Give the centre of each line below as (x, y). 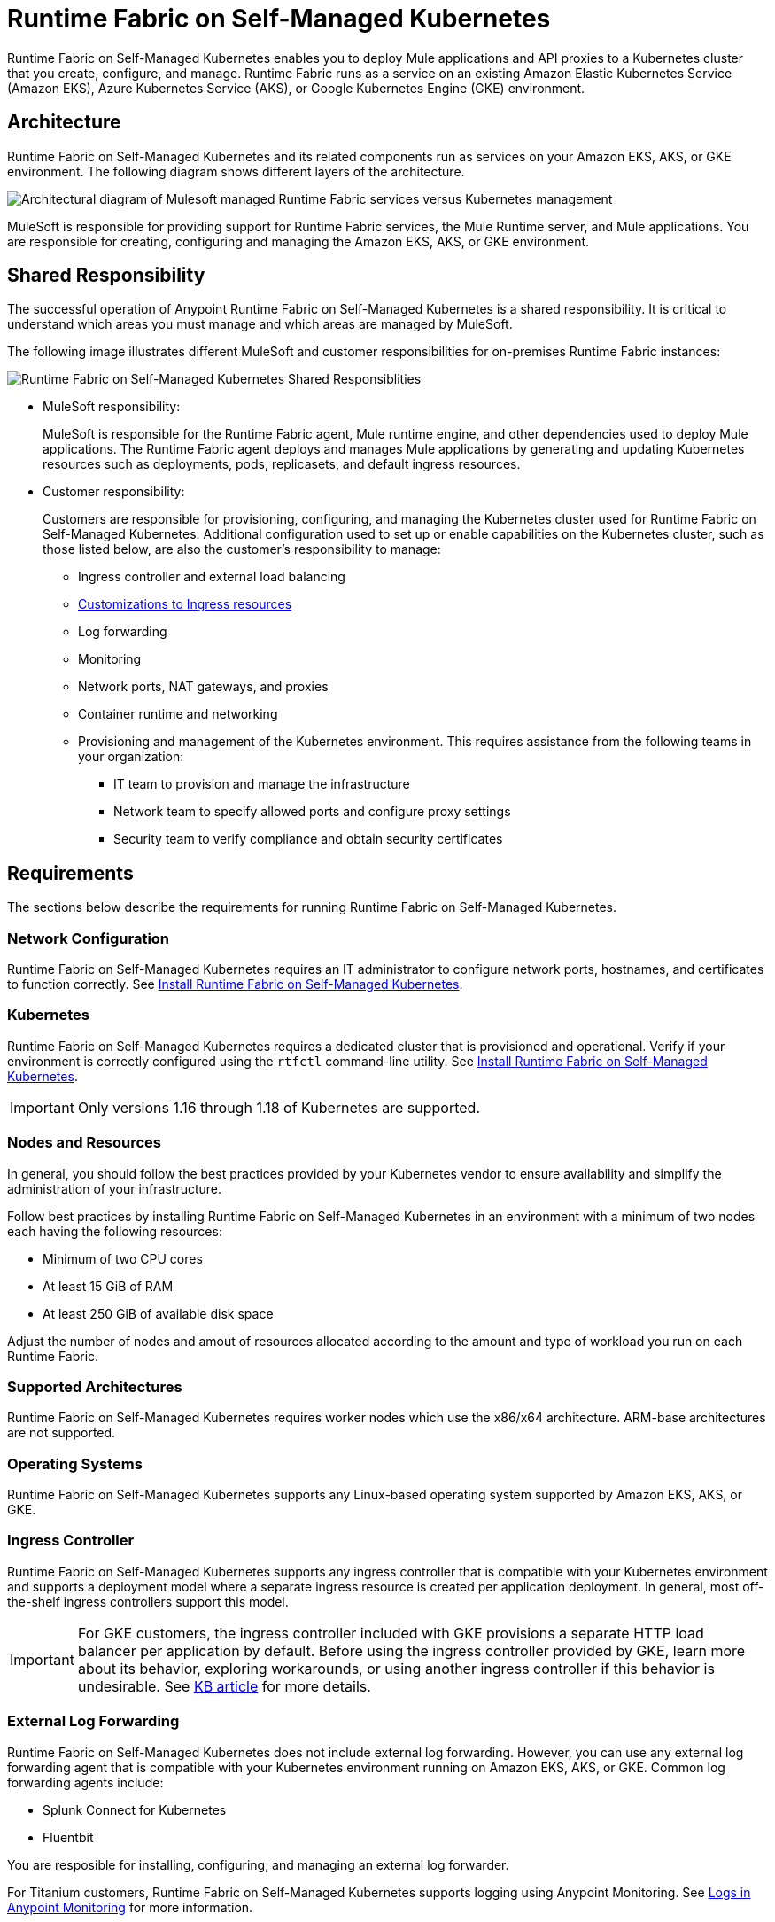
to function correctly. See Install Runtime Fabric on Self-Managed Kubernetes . (235, 984)
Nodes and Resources (84, 1143)
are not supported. (62, 1433)
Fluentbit (68, 1837)
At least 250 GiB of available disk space (158, 1313)
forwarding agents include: (85, 1782)
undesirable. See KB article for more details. (224, 1686)
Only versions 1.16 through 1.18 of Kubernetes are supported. (279, 1107)
